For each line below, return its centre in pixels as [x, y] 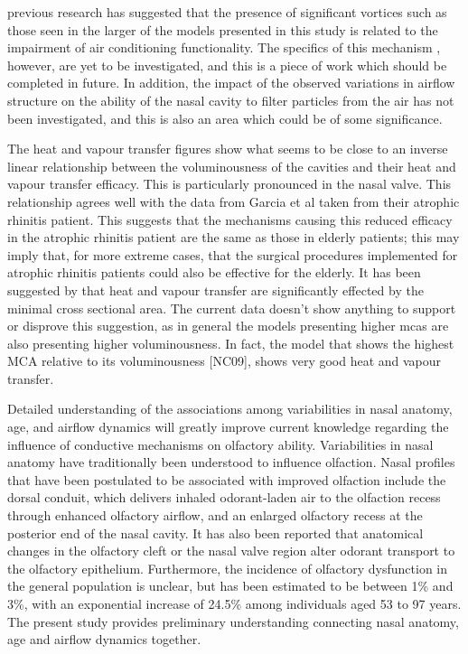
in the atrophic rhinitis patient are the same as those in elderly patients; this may [234, 237]
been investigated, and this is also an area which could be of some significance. [225, 118]
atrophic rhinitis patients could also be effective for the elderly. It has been [214, 272]
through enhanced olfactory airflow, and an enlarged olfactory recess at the [215, 515]
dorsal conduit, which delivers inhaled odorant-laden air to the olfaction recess [224, 497]
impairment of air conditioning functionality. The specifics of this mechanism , [224, 47]
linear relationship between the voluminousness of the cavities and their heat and [232, 166]
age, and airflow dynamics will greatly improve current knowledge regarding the [228, 427]
